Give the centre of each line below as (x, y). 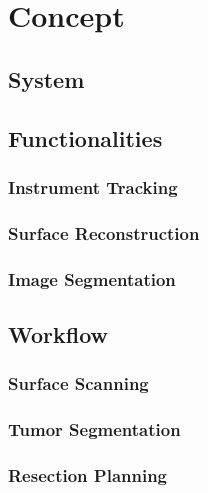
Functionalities (85, 137)
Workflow (58, 333)
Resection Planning (88, 474)
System (46, 78)
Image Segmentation (92, 278)
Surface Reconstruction (104, 232)
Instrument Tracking (93, 186)
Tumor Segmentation (94, 429)
